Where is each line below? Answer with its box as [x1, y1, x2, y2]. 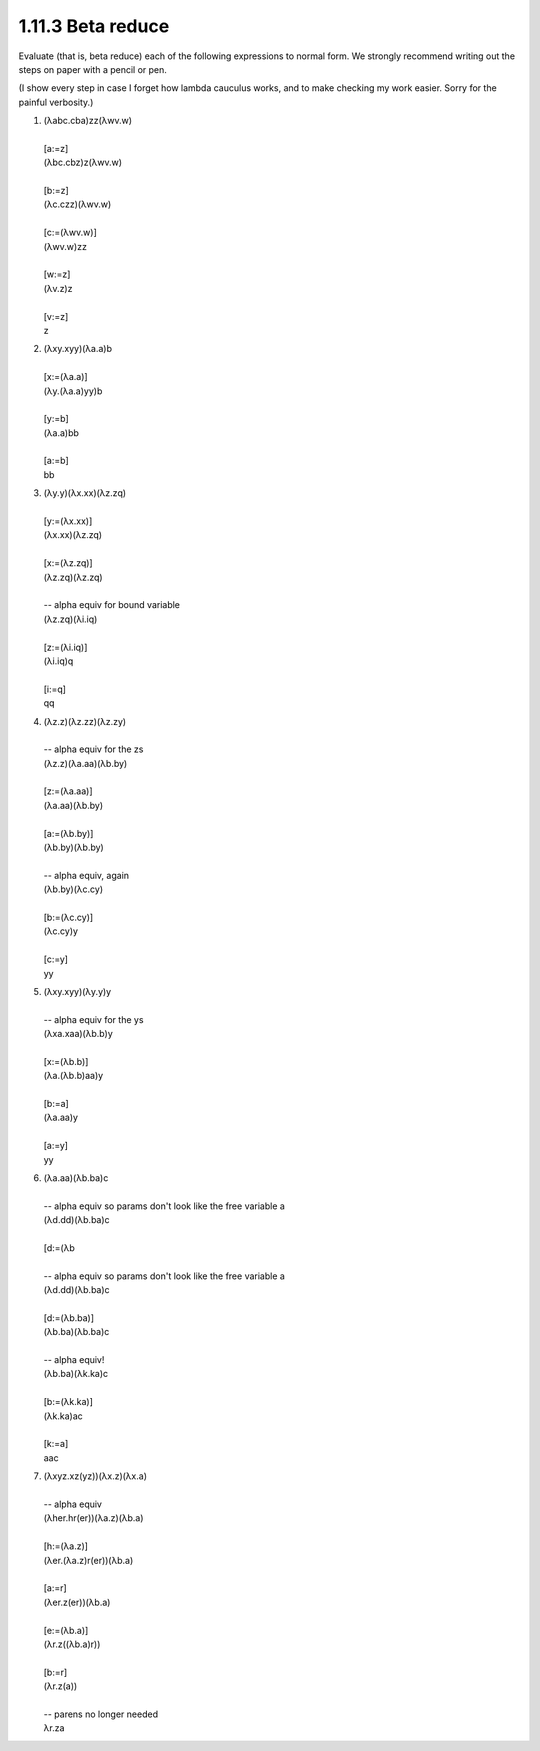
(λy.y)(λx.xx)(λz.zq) [43, 487, 127, 499]
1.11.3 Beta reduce [18, 15, 170, 37]
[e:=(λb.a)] [43, 1624, 89, 1636]
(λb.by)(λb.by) [43, 841, 104, 854]
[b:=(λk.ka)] [43, 1396, 94, 1408]
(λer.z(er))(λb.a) [43, 1596, 111, 1608]
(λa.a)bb [43, 426, 80, 439]
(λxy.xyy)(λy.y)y [43, 985, 112, 997]
